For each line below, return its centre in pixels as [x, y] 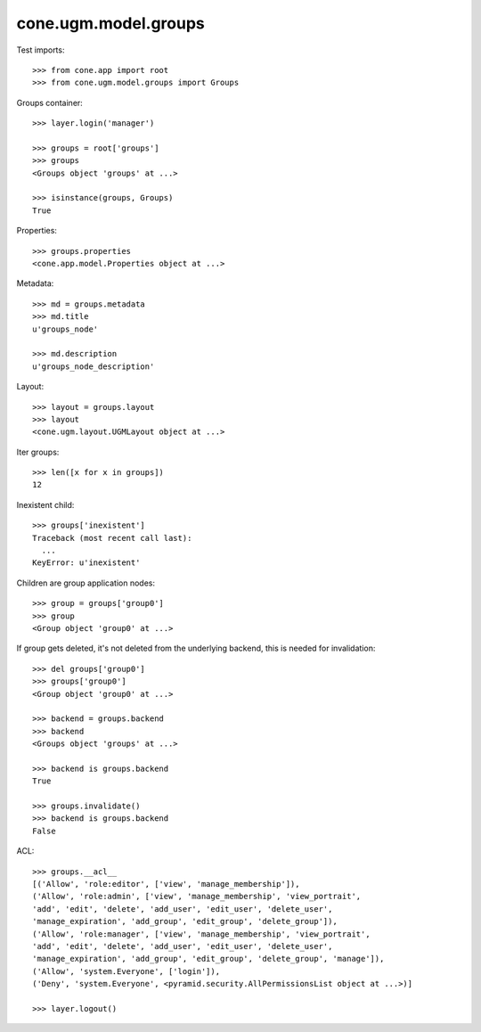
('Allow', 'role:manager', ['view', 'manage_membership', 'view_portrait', [201, 934]
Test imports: [41, 50]
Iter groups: [38, 452]
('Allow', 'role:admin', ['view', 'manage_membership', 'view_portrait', [197, 897]
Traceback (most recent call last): [112, 538]
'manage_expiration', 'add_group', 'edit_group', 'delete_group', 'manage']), [208, 959]
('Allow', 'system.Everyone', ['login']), [126, 971]
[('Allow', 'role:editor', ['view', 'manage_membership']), [166, 884]
